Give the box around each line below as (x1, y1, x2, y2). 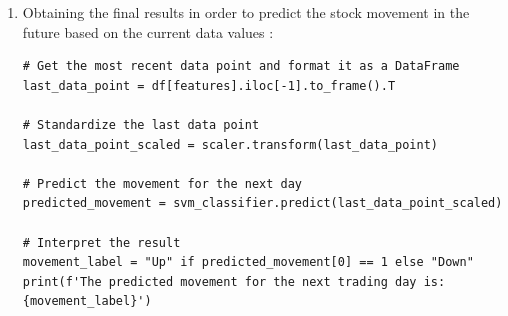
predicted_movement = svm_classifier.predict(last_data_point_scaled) (22, 196, 503, 211)
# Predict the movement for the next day (22, 176, 302, 191)
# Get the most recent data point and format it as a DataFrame (22, 59, 460, 74)
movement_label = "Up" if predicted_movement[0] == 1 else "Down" (22, 255, 474, 270)
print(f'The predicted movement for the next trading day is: (22, 274, 446, 289)
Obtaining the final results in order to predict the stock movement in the (22, 2, 470, 22)
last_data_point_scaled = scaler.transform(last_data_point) (22, 137, 439, 152)
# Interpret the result (22, 235, 181, 250)
